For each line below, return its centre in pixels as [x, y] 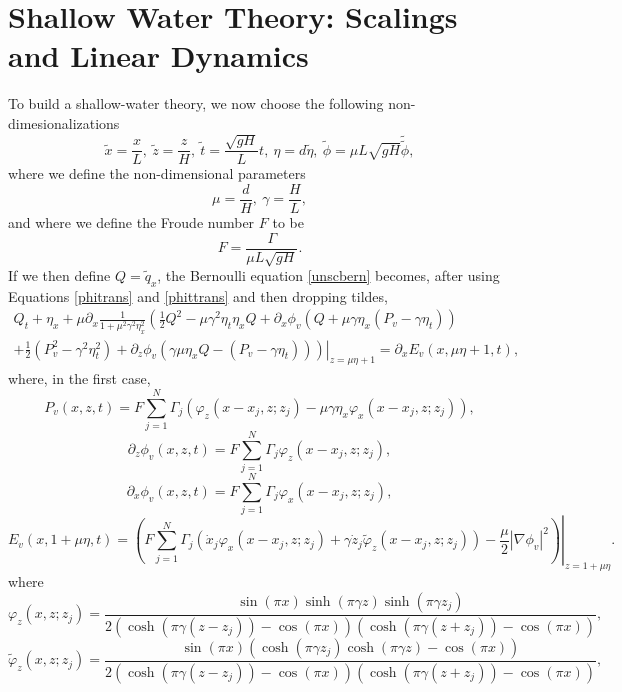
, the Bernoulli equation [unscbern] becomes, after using [328, 275]
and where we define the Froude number [131, 222]
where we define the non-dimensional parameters [157, 173]
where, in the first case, [79, 378]
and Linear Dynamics [158, 55]
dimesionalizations [64, 122]
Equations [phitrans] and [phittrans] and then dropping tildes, [198, 295]
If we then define [59, 275]
